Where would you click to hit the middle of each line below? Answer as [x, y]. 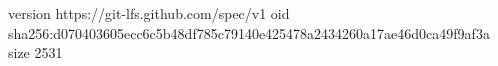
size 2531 [35, 52]
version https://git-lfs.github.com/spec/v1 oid [149, 13]
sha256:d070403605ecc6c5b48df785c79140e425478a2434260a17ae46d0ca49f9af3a [249, 32]
